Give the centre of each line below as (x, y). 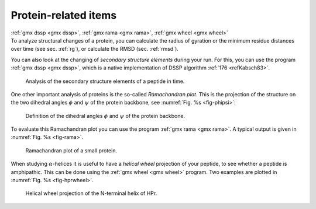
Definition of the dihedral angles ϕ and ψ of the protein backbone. (105, 116)
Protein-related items (64, 15)
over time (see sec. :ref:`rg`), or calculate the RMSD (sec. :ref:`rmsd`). (95, 49)
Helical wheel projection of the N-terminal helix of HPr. (91, 193)
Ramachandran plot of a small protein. (71, 150)
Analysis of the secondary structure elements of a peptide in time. (105, 81)
